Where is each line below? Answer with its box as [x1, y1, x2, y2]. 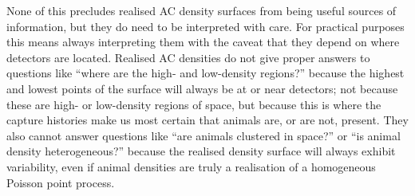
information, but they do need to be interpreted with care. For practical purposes [6, 18, 405, 34]
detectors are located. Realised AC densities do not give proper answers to [6, 49, 370, 65]
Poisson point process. [6, 174, 115, 190]
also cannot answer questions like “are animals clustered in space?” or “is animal [6, 127, 401, 143]
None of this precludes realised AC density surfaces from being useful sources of [6, 2, 397, 18]
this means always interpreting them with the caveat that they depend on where [6, 33, 400, 50]
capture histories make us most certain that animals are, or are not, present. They [6, 112, 409, 128]
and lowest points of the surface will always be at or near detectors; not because [6, 80, 398, 96]
